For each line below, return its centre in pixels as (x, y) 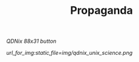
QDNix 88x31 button (31, 41)
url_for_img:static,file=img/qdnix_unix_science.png (69, 53)
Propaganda (102, 11)
